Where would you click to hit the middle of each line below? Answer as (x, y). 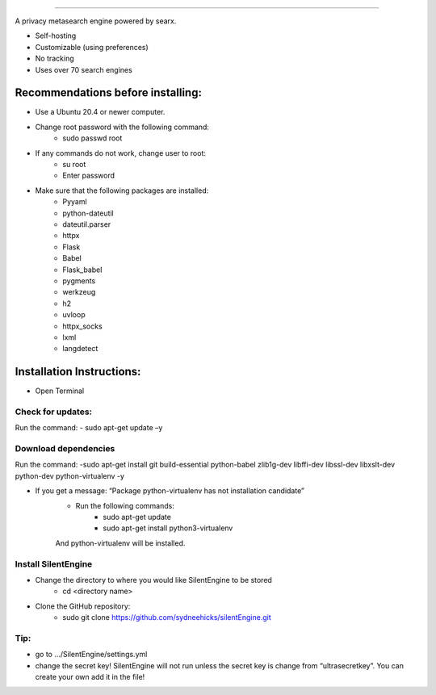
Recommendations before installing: (108, 93)
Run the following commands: (125, 505)
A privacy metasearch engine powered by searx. (96, 21)
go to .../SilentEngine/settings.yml (91, 655)
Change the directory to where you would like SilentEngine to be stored (153, 580)
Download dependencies (65, 449)
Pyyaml (75, 202)
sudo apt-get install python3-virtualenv (168, 528)
